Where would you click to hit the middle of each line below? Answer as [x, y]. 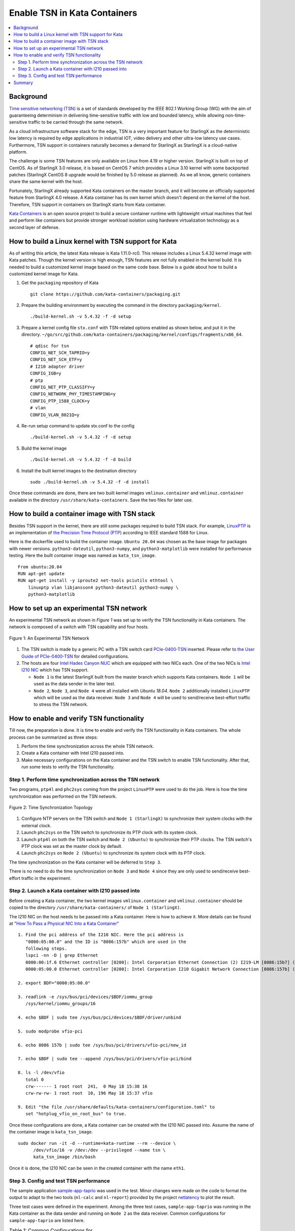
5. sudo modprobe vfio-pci [50, 1031]
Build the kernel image [44, 448]
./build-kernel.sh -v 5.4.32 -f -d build [81, 460]
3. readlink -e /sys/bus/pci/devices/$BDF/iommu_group [85, 997]
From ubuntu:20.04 [40, 567]
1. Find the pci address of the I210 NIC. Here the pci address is [101, 935]
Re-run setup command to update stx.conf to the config [78, 425]
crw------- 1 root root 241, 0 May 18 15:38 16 [86, 1086]
